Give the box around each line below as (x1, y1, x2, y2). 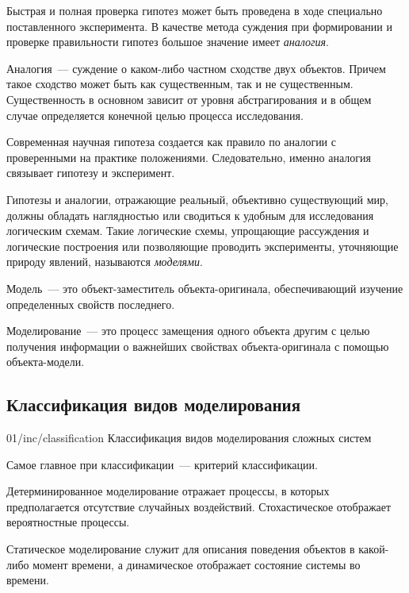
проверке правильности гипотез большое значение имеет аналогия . (6, 33, 329, 50)
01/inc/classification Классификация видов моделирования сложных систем (6, 429, 372, 446)
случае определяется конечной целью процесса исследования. (6, 106, 304, 123)
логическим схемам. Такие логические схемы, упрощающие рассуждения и (6, 222, 369, 239)
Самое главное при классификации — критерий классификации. (6, 456, 318, 472)
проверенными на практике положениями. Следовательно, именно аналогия (6, 148, 371, 165)
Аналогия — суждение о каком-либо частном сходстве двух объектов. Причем (6, 60, 386, 76)
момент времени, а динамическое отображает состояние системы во (32, 556, 361, 572)
